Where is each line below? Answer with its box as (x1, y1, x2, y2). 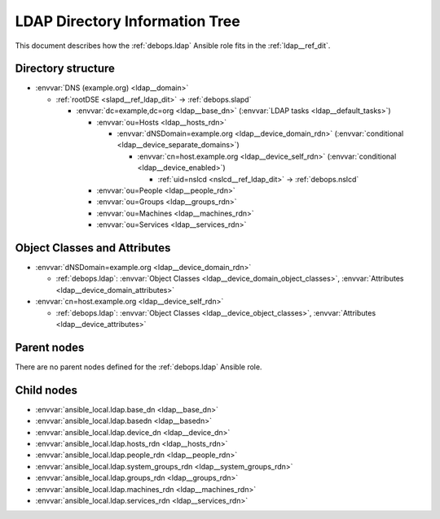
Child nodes (15, 383, 77, 397)
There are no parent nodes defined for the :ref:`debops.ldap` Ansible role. (15, 362, 262, 372)
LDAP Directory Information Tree (15, 12, 240, 30)
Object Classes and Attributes (15, 241, 171, 255)
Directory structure (15, 62, 116, 76)
